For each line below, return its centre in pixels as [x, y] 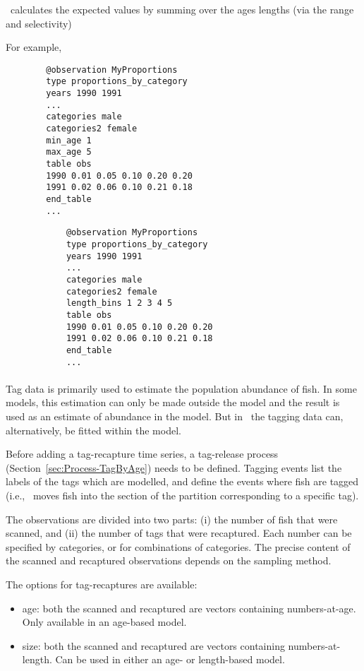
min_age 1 [69, 140]
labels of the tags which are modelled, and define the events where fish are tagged [182, 481]
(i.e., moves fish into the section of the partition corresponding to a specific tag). [182, 495]
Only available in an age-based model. [104, 622]
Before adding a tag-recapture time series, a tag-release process [142, 454]
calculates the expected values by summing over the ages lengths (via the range [182, 9]
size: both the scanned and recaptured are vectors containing [153, 645]
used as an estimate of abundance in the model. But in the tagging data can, [175, 416]
